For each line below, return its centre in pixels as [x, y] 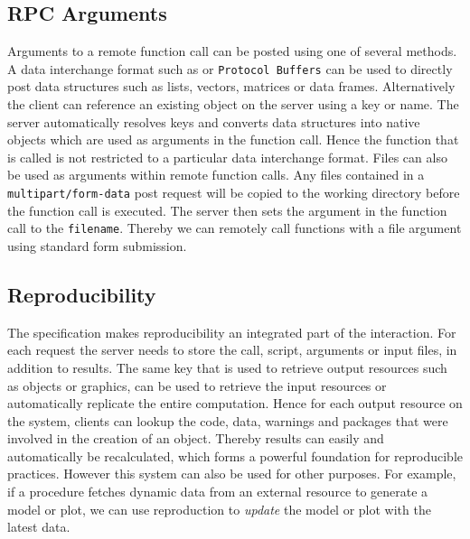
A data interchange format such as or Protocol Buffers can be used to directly [230, 68]
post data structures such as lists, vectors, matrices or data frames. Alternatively [231, 86]
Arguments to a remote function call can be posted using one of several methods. [232, 51]
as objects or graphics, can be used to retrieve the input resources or [197, 385]
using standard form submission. [97, 245]
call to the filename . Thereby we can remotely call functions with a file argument [235, 228]
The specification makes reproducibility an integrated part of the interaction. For [232, 332]
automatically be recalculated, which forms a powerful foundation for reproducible [235, 455]
